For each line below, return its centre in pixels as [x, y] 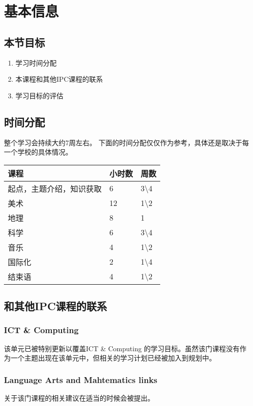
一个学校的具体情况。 [38, 152]
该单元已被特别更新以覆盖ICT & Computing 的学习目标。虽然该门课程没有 [122, 348]
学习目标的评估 [39, 95]
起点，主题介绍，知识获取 [55, 188]
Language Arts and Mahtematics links [81, 379]
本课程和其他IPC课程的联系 [59, 79]
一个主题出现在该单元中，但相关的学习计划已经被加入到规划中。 [113, 358]
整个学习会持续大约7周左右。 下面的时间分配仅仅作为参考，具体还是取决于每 [126, 142]
